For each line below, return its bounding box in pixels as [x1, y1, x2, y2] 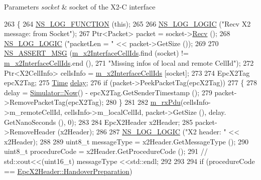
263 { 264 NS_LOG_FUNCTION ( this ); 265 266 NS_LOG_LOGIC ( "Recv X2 [4, 18, 251, 29]
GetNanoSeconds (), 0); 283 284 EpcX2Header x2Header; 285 [4, 116, 193, 127]
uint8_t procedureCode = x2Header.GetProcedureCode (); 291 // [4, 146, 208, 156]
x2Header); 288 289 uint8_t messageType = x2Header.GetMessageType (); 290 [4, 136, 248, 146]
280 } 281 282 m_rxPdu [105, 97, 181, 107]
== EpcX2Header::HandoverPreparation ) [4, 165, 133, 176]
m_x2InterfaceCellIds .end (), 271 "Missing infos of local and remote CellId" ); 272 [4, 57, 254, 68]
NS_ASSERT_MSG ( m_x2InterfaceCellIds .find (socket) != [4, 48, 189, 58]
